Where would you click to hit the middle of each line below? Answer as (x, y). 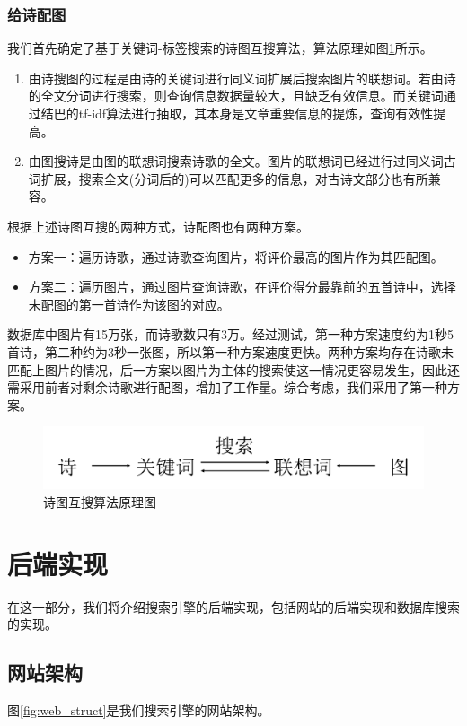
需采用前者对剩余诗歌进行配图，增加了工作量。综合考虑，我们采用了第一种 (227, 387)
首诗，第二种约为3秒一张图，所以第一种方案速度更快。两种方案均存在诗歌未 (230, 351)
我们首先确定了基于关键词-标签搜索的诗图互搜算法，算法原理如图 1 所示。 (220, 48)
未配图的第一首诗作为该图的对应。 (129, 304)
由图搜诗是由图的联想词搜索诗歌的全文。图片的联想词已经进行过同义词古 (242, 161)
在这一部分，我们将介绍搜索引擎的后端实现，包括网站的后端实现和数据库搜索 (233, 606)
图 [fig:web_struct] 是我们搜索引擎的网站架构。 (139, 709)
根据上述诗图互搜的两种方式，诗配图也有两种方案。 (158, 226)
